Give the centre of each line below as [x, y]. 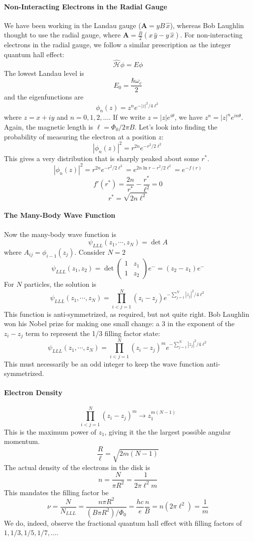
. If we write [127, 117]
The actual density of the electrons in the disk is [77, 467]
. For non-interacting [211, 35]
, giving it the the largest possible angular [168, 431]
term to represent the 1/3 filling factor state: [93, 333]
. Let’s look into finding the [176, 127]
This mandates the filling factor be [56, 492]
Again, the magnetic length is [48, 127]
